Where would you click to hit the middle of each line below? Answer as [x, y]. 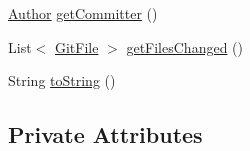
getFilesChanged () [184, 46]
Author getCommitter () [83, 13]
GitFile [76, 46]
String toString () [62, 80]
